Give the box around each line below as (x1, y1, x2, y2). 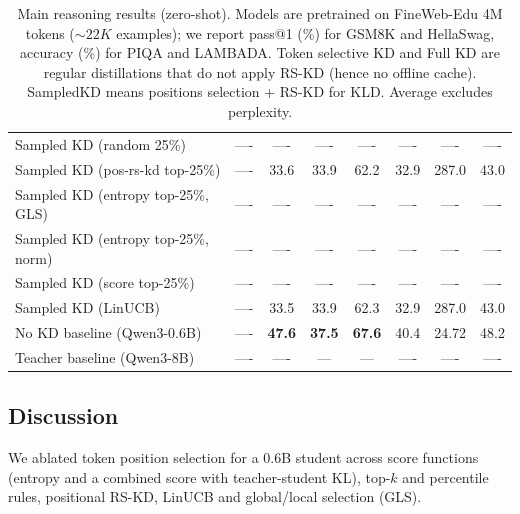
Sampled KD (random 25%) (15, 133, 186, 154)
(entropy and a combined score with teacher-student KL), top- (8, 466, 391, 487)
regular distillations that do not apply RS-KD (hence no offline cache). (43, 61, 477, 82)
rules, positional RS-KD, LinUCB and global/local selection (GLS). (8, 486, 422, 507)
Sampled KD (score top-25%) (15, 272, 195, 293)
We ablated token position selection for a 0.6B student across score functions (8, 447, 479, 468)
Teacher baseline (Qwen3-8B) (15, 346, 195, 367)
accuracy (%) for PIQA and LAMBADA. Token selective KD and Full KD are (20, 42, 500, 63)
